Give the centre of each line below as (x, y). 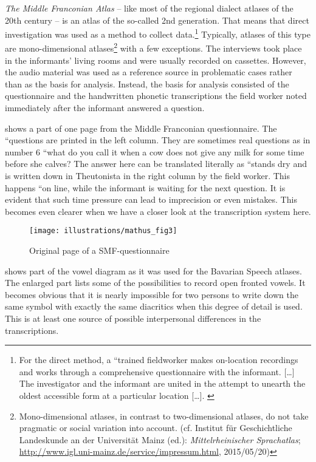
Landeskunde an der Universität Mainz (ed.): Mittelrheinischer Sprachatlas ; (160, 439)
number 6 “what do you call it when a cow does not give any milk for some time (155, 151)
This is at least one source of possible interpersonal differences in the (133, 318)
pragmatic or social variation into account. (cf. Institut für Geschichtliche (156, 428)
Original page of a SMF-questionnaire (99, 250)
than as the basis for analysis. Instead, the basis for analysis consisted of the (147, 83)
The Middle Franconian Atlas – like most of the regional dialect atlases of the (149, 8)
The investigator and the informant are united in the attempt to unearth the (162, 383)
